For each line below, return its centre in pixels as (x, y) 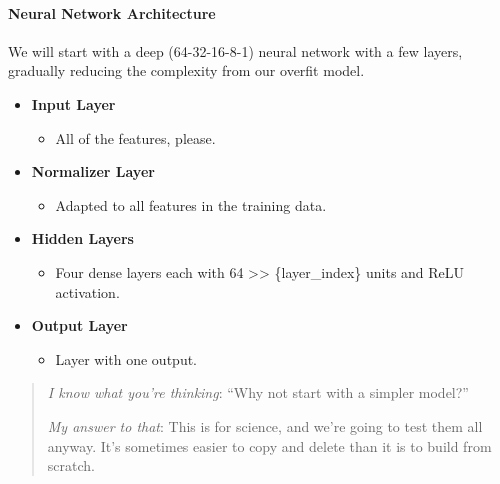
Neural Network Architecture (112, 12)
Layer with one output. (126, 358)
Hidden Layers (82, 238)
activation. (87, 291)
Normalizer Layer (93, 171)
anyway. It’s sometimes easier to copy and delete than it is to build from (269, 445)
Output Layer (79, 325)
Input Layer (73, 103)
